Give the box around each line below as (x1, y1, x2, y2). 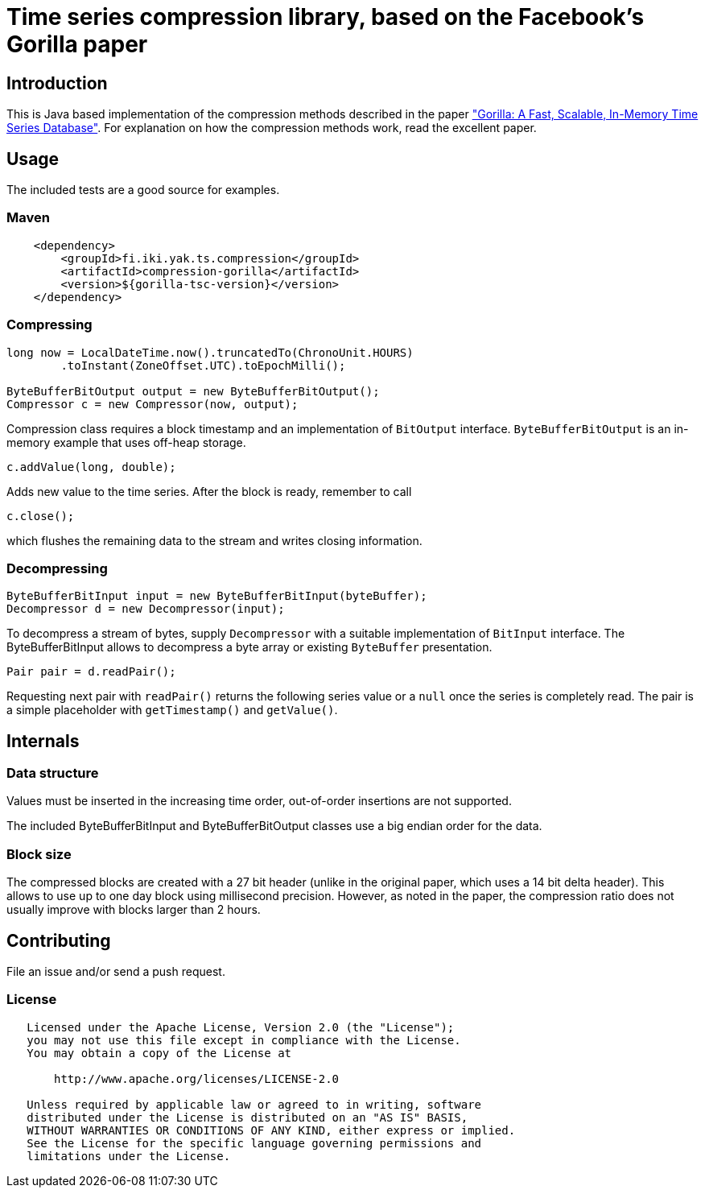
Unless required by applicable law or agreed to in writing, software (27, 1097, 482, 1111)
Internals (6, 730, 80, 751)
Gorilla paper (6, 31, 148, 58)
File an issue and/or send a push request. (6, 965, 225, 979)
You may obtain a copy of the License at (27, 1046, 292, 1060)
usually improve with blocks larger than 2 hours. (6, 903, 261, 917)
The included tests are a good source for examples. (6, 183, 280, 197)
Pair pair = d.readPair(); (6, 665, 176, 679)
